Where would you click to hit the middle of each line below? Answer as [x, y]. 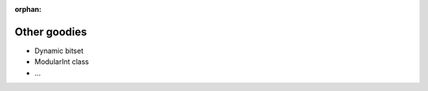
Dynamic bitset [59, 51]
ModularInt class [62, 62]
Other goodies [51, 32]
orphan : [28, 9]
